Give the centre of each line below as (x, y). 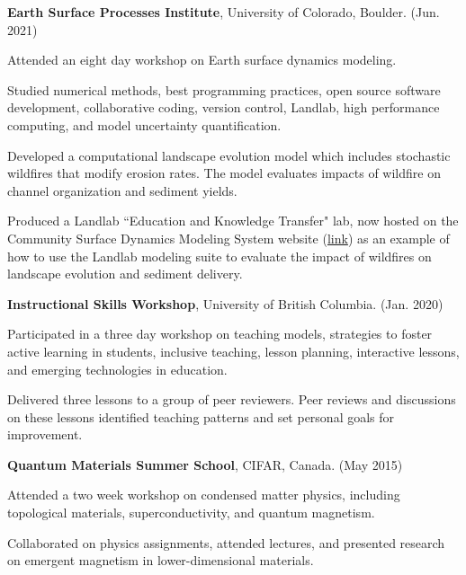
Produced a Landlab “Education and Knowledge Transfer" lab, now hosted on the (233, 221)
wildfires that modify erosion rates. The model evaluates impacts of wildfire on (224, 173)
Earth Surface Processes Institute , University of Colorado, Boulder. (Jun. (224, 12)
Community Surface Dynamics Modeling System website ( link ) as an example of (229, 238)
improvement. (45, 434)
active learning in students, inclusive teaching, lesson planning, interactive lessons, (233, 351)
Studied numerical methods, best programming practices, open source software (224, 89)
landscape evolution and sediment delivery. (125, 274)
